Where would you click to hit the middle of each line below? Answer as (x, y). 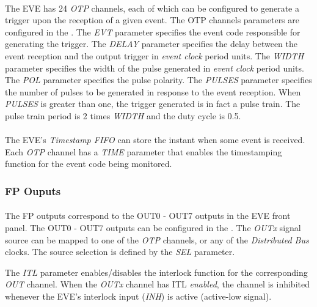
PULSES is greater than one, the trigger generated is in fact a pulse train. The (153, 104)
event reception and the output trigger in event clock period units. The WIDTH (155, 55)
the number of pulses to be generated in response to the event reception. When (153, 91)
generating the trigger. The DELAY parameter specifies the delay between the (151, 44)
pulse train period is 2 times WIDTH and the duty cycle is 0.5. (123, 115)
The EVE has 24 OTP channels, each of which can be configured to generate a (152, 8)
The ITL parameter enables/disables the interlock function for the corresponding (156, 272)
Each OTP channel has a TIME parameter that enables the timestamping (144, 151)
